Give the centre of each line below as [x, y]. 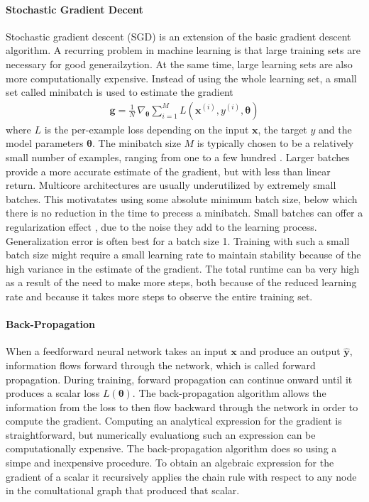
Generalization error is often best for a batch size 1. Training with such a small [178, 240]
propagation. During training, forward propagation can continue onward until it [179, 379]
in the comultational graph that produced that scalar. [123, 490]
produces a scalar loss [53, 393]
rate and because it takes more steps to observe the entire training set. [159, 296]
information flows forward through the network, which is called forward [161, 365]
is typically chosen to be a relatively [275, 143]
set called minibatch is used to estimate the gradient [120, 92]
